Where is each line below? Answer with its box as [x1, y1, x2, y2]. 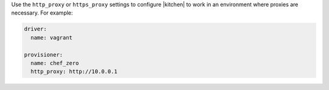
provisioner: [24, 51, 63, 58]
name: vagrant [30, 34, 73, 41]
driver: [24, 26, 47, 33]
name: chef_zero [30, 60, 79, 66]
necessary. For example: [11, 9, 73, 16]
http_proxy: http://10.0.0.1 [30, 68, 118, 75]
